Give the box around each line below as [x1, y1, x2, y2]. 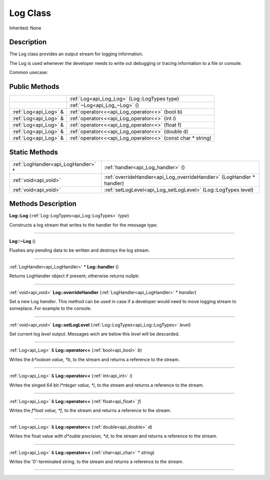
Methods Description [9, 200, 77, 208]
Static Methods [9, 148, 58, 156]
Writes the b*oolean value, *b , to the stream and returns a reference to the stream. [9, 356, 180, 362]
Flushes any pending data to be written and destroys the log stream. [9, 247, 150, 253]
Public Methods [9, 82, 59, 91]
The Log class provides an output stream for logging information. [9, 51, 143, 57]
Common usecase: [9, 69, 48, 75]
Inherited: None [9, 25, 41, 31]
